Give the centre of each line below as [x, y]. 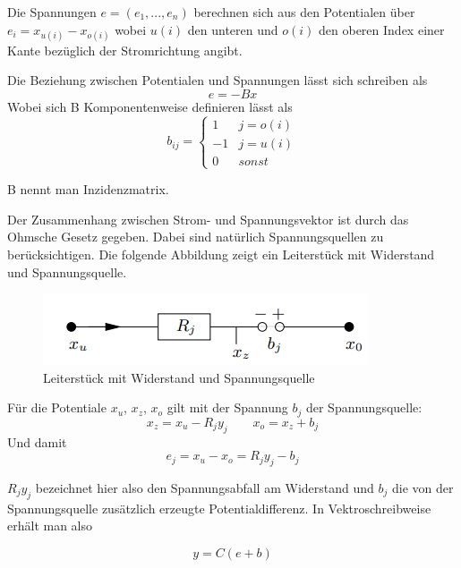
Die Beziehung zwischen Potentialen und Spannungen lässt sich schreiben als [218, 80]
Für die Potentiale [57, 407]
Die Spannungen [52, 12]
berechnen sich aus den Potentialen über [304, 12]
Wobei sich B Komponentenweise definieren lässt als [150, 106]
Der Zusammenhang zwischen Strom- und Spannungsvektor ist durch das [208, 219]
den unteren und [233, 29]
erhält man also [50, 526]
